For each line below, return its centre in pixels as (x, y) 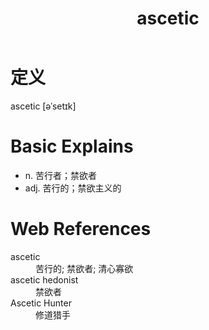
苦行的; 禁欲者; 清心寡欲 (84, 268)
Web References (81, 229)
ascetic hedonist (44, 279)
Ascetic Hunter (41, 303)
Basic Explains (72, 146)
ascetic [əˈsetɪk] (43, 106)
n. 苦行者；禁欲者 (61, 175)
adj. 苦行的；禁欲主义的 (73, 188)
